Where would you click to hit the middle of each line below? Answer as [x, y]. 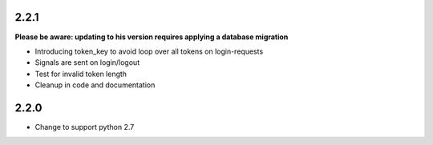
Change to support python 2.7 [85, 127]
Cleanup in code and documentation [95, 85]
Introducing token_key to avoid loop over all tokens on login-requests [149, 51]
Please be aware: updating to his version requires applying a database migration [152, 37]
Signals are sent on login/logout [87, 62]
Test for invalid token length [81, 74]
